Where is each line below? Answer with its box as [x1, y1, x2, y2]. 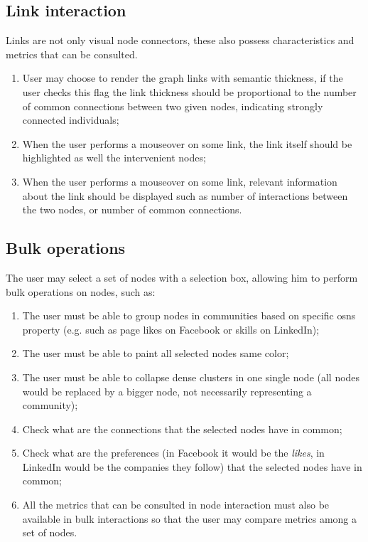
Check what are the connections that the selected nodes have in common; [22, 421, 342, 436]
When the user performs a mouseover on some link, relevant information [22, 174, 337, 188]
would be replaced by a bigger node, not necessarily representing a [22, 383, 312, 398]
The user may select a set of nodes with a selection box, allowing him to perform [6, 270, 358, 285]
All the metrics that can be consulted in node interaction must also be [22, 497, 330, 512]
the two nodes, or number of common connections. [22, 202, 242, 217]
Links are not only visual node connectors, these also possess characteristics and [6, 33, 355, 48]
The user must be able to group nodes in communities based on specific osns [22, 308, 356, 323]
